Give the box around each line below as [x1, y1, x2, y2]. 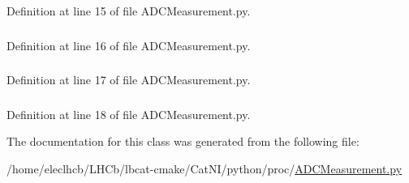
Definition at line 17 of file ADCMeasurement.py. [6, 71, 251, 88]
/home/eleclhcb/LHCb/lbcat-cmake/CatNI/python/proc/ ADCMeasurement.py [6, 160, 403, 177]
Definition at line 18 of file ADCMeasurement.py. [6, 105, 251, 122]
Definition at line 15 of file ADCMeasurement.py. [6, 2, 251, 19]
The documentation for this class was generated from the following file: [6, 133, 359, 150]
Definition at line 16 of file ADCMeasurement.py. [6, 36, 251, 53]
